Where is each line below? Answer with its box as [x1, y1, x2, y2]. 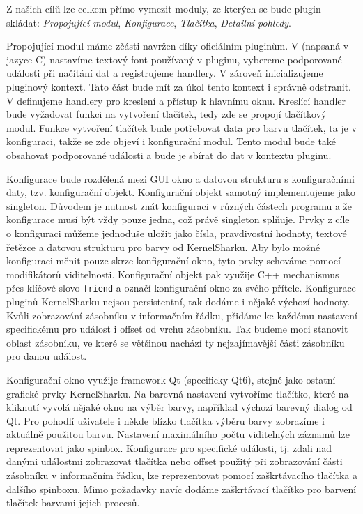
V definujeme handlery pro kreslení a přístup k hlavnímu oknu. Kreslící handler [6, 93, 346, 107]
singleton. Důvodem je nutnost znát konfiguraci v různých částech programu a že [6, 198, 353, 213]
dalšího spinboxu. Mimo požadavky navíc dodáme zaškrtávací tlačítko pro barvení [6, 481, 357, 496]
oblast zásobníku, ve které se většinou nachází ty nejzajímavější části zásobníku [6, 335, 345, 349]
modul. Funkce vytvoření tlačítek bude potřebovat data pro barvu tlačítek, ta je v [6, 120, 357, 135]
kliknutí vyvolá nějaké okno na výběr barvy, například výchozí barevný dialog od [6, 400, 353, 414]
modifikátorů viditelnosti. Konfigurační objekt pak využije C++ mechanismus [6, 266, 339, 281]
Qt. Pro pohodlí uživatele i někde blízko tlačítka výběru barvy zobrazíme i [6, 413, 325, 428]
